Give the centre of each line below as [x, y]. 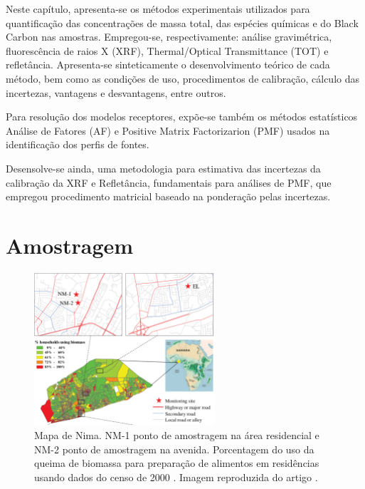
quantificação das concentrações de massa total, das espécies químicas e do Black [182, 22]
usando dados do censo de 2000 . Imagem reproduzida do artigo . [176, 477]
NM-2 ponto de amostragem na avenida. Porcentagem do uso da [174, 449]
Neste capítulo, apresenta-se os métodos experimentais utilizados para [158, 9]
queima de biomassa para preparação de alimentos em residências [177, 463]
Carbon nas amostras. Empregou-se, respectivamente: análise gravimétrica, [169, 37]
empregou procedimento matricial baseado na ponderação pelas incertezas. [168, 196]
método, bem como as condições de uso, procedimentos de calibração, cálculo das [183, 78]
